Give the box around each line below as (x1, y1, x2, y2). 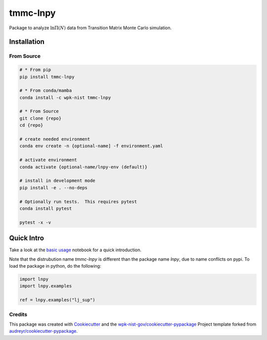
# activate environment (19, 157, 78, 163)
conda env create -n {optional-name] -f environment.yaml (19, 143, 163, 149)
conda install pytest (19, 206, 72, 211)
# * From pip (19, 67, 51, 73)
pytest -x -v (19, 220, 51, 225)
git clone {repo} (19, 115, 62, 121)
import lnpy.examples (19, 283, 72, 289)
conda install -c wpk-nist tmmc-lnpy (19, 95, 111, 100)
